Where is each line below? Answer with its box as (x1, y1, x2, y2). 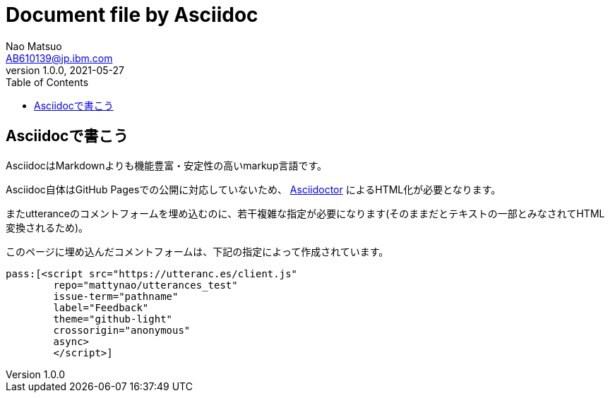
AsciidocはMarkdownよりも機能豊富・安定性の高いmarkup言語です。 (6, 159, 328, 171)
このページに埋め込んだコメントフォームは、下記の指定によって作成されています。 (6, 245, 389, 258)
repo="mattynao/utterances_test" (53, 279, 238, 291)
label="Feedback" (53, 301, 149, 313)
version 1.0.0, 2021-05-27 (6, 64, 124, 76)
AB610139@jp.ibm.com (6, 52, 113, 64)
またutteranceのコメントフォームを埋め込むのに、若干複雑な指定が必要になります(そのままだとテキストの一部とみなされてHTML (6, 207, 605, 219)
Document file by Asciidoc (6, 3, 258, 27)
